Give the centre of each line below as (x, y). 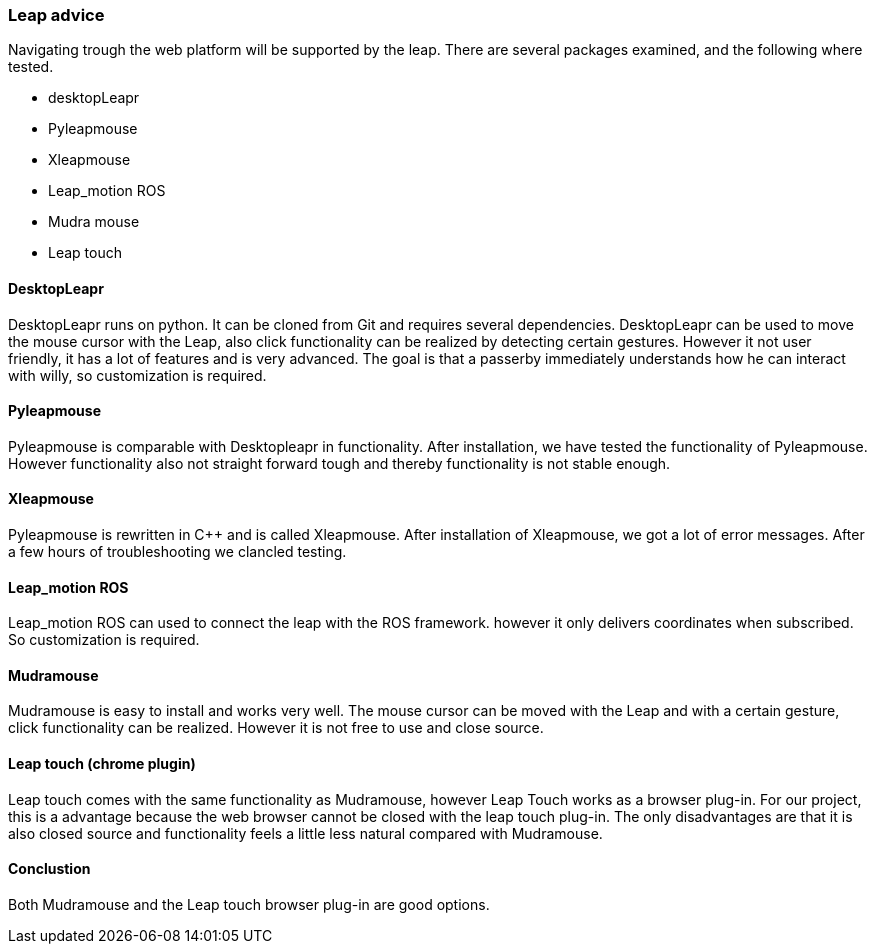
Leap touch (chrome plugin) (102, 764)
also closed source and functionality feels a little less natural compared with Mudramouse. (305, 833)
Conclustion (49, 869)
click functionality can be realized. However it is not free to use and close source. (276, 728)
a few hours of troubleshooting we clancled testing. (177, 552)
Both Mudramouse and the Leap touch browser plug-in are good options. (249, 904)
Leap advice (56, 15)
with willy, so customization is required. (137, 375)
